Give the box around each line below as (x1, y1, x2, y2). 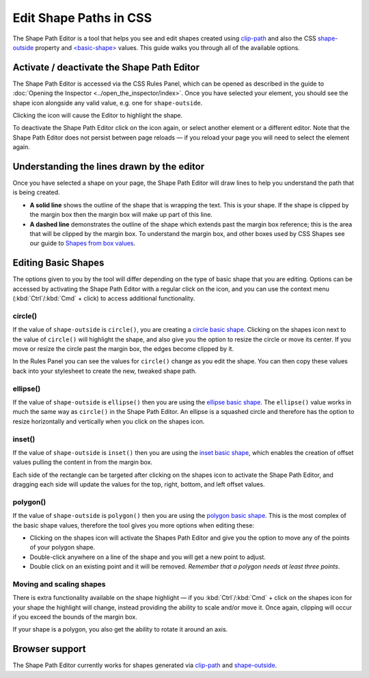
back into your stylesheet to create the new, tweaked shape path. (12, 367, 197, 375)
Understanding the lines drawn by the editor (12, 161, 205, 172)
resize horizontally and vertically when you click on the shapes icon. (12, 417, 205, 426)
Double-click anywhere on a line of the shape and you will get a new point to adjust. (29, 553, 266, 561)
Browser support (12, 643, 87, 655)
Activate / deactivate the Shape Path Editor (12, 62, 200, 73)
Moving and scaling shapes (12, 579, 106, 588)
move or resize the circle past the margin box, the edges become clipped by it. (12, 345, 234, 353)
